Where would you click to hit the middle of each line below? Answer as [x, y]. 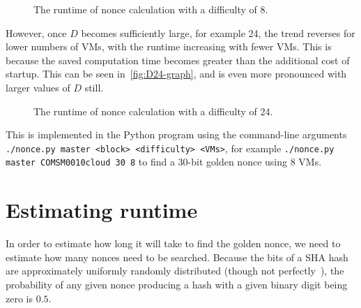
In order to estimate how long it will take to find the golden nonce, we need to [173, 243]
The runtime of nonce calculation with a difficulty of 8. [151, 9]
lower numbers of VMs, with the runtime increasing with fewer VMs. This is [169, 46]
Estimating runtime [102, 210]
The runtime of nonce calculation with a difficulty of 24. [153, 111]
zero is [19, 298]
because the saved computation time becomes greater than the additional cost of [178, 60]
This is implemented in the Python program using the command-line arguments [176, 134]
